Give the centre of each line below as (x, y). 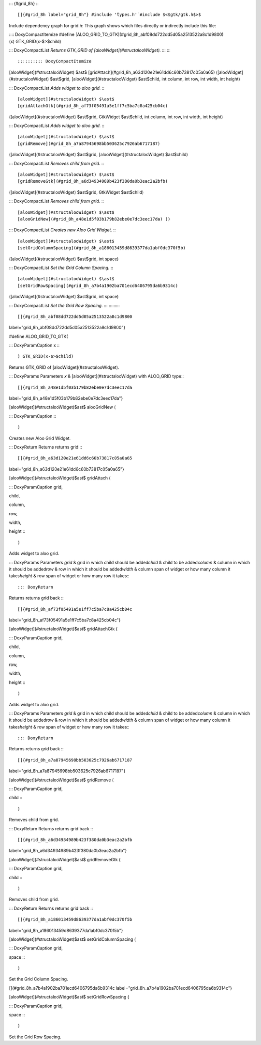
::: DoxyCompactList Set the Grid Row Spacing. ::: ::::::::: (65, 305)
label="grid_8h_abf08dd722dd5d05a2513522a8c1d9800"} (67, 328)
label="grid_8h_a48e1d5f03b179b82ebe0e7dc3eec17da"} (66, 398)
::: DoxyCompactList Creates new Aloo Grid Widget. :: (62, 230)
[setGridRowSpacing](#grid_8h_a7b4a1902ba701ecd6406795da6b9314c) (98, 285)
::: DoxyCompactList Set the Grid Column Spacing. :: (61, 268)
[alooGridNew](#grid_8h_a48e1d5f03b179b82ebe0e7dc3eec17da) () (94, 219)
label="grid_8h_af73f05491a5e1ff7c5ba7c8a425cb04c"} (65, 620)
